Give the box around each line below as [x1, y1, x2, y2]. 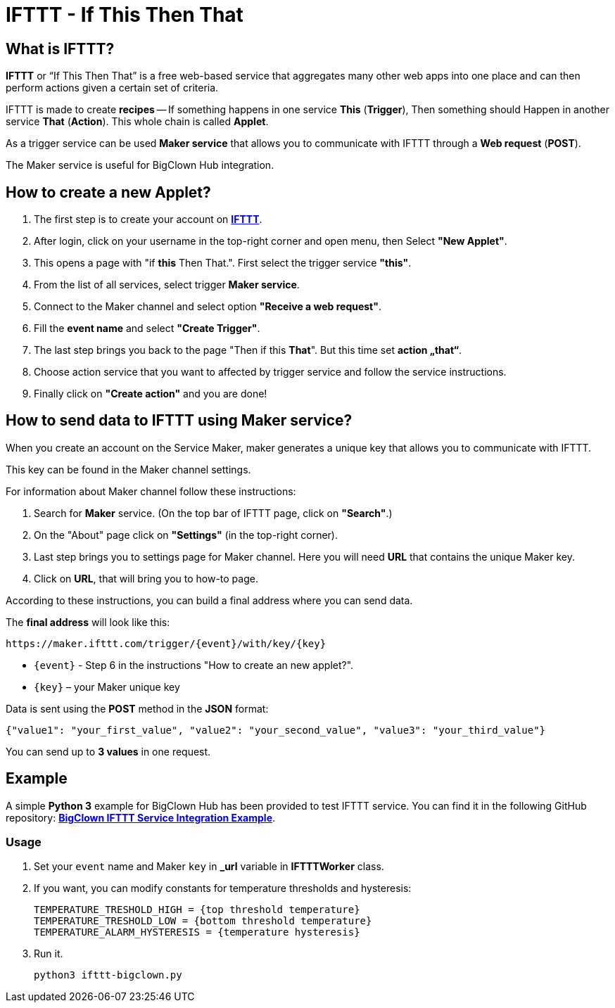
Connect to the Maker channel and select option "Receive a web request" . [34, 300, 382, 313]
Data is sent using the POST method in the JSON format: [6, 702, 269, 715]
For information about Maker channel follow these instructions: [6, 485, 296, 497]
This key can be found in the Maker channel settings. [6, 463, 251, 476]
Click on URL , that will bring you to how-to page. [34, 572, 258, 585]
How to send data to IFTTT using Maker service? [6, 412, 353, 430]
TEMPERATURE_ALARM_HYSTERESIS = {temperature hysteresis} [34, 926, 360, 938]
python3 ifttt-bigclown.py [34, 969, 182, 981]
